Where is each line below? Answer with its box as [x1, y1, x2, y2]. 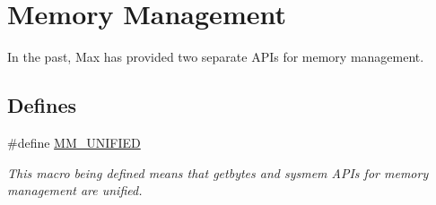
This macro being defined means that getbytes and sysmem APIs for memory [7, 163, 429, 182]
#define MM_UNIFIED [7, 132, 141, 151]
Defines [7, 91, 77, 119]
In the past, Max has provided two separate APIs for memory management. [7, 47, 424, 66]
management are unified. [7, 181, 143, 200]
